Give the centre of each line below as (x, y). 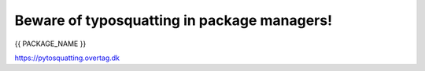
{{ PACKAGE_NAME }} (50, 44)
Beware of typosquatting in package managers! (174, 20)
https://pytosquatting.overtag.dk (67, 58)
